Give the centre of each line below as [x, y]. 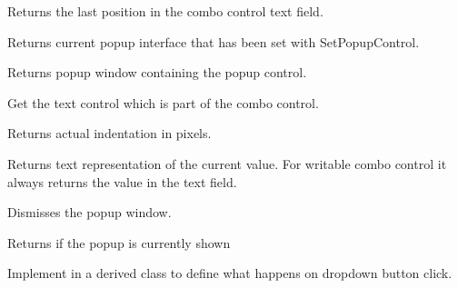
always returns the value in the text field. [122, 181]
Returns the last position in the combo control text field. [165, 11]
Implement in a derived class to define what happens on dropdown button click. [230, 273]
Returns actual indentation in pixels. [110, 133]
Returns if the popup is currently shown [119, 242]
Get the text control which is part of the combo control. [163, 102]
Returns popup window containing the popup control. [157, 72]
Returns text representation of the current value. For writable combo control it [227, 163]
